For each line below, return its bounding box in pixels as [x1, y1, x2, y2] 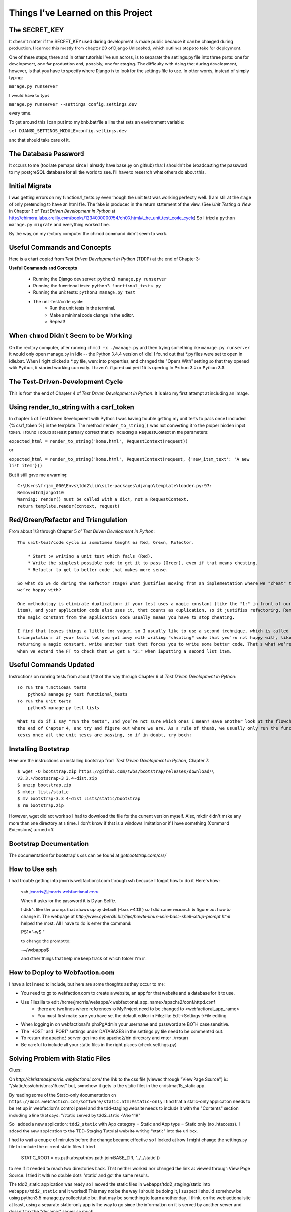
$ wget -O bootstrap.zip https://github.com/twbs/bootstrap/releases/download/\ [17, 769, 215, 774]
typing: [9, 75, 23, 80]
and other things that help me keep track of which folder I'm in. [21, 956, 147, 962]
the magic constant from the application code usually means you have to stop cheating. [17, 614, 235, 620]
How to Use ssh [9, 865, 57, 873]
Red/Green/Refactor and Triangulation [9, 515, 128, 524]
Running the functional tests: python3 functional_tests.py [33, 283, 161, 288]
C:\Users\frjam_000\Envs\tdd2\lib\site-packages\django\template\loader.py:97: [17, 483, 212, 488]
